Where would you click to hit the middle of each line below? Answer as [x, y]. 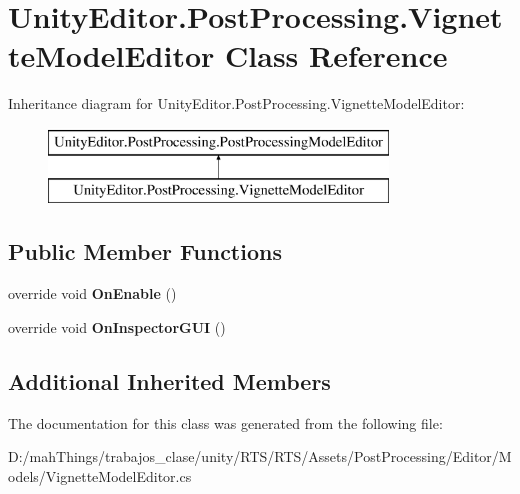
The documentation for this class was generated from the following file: [225, 422]
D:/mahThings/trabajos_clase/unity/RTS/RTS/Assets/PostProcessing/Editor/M [260, 456]
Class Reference [336, 55]
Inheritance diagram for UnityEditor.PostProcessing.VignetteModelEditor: [236, 103]
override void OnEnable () [92, 293]
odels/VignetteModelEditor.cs [100, 475]
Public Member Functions [145, 251]
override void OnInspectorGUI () [117, 326]
